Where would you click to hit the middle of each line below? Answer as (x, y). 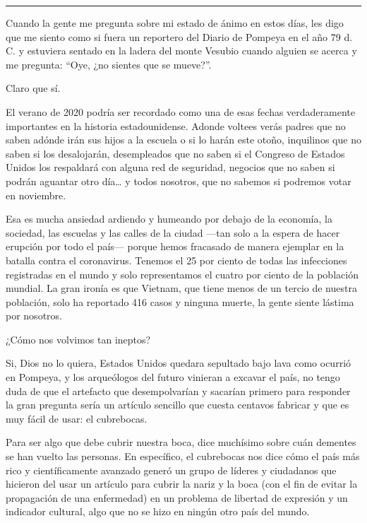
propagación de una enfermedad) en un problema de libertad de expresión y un (177, 497)
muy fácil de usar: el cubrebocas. (77, 418)
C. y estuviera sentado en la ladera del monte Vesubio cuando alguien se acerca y (181, 51)
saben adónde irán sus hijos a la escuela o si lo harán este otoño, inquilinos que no (183, 140)
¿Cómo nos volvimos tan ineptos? (78, 339)
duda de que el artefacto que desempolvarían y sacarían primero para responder (178, 390)
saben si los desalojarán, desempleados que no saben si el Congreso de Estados (175, 153)
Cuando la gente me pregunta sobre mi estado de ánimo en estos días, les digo (175, 23)
